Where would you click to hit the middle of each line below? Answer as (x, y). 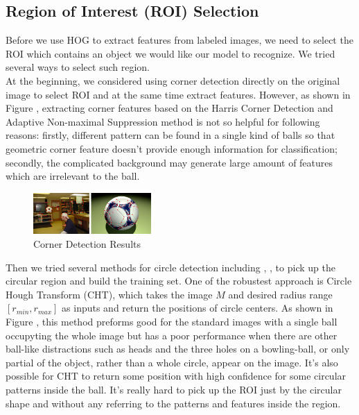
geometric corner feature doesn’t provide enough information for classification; (172, 148)
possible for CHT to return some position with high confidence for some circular (176, 376)
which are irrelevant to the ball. (73, 176)
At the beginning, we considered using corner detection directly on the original (173, 80)
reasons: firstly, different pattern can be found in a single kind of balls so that (170, 135)
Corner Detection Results (87, 243)
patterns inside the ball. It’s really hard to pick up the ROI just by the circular (174, 389)
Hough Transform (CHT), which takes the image (109, 294)
